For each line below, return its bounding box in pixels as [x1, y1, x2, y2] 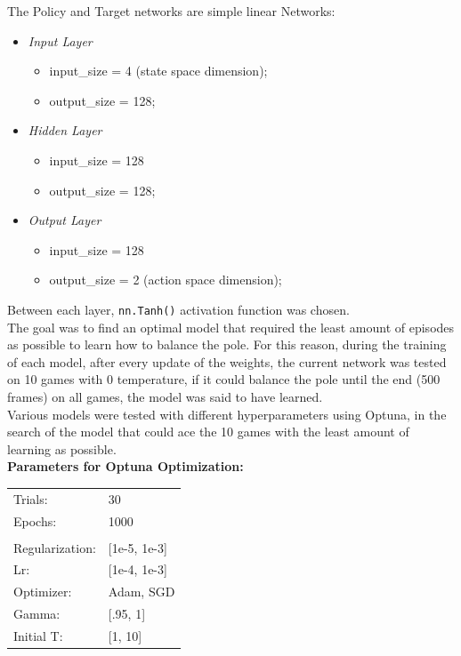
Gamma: [13, 604, 61, 623]
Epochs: [13, 511, 57, 530]
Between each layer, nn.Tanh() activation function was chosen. [7, 300, 350, 318]
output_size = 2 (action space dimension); [49, 270, 282, 289]
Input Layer [28, 31, 93, 50]
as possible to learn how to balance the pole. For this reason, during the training [7, 335, 447, 354]
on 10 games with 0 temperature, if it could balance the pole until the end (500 [7, 370, 441, 388]
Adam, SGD [108, 582, 175, 601]
